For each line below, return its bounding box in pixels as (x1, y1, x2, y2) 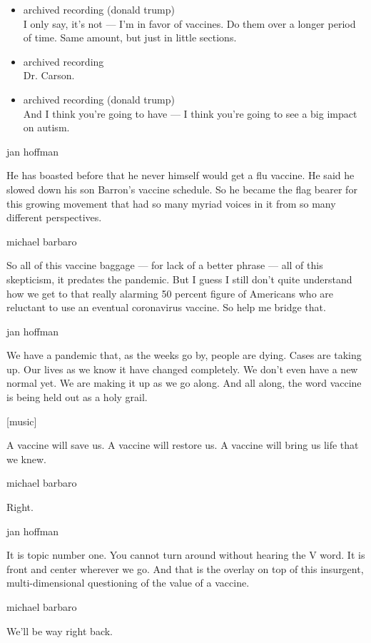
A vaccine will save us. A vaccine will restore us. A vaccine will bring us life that (6, 437, 359, 452)
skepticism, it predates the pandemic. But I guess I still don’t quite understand (6, 271, 352, 286)
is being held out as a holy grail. (6, 390, 148, 405)
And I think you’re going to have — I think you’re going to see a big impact (23, 106, 357, 121)
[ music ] (6, 413, 37, 428)
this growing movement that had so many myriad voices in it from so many (6, 196, 336, 211)
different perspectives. (6, 210, 102, 225)
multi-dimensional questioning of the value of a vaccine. (6, 575, 250, 590)
